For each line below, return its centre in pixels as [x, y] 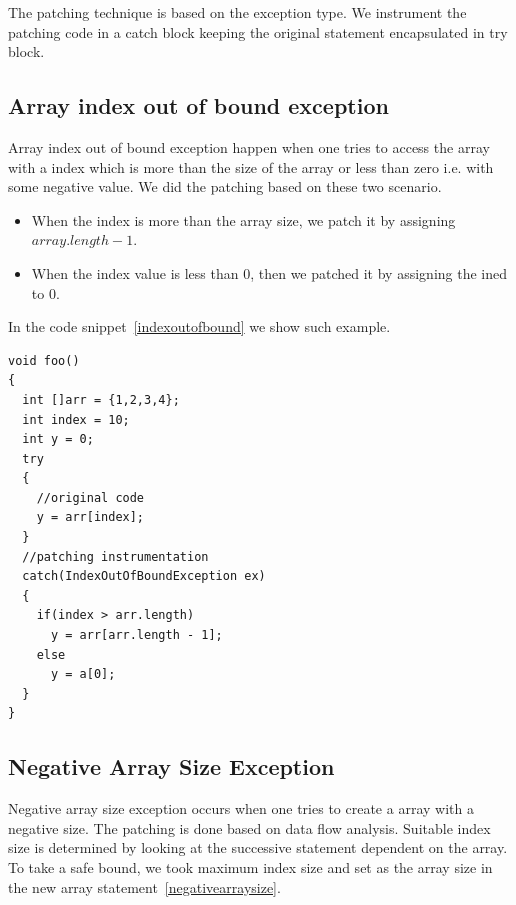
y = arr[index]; [90, 517]
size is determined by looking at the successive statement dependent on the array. [258, 847]
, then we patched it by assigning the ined [379, 272]
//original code [90, 497]
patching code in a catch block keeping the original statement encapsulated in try [258, 31]
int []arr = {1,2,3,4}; [101, 399]
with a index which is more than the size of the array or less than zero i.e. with [251, 166]
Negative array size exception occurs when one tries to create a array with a [241, 808]
